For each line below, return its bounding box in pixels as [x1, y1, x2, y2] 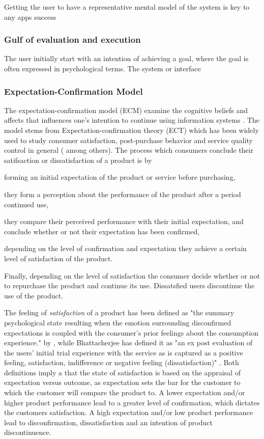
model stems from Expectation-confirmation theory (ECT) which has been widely [4, 125, 259, 135]
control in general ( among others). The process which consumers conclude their [4, 145, 254, 155]
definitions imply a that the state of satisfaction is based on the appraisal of [4, 367, 241, 377]
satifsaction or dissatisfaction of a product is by [4, 154, 152, 165]
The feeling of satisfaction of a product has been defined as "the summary [4, 307, 234, 318]
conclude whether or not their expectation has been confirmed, [4, 226, 200, 236]
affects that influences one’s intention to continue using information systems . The [4, 115, 259, 125]
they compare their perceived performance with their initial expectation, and [4, 216, 244, 227]
